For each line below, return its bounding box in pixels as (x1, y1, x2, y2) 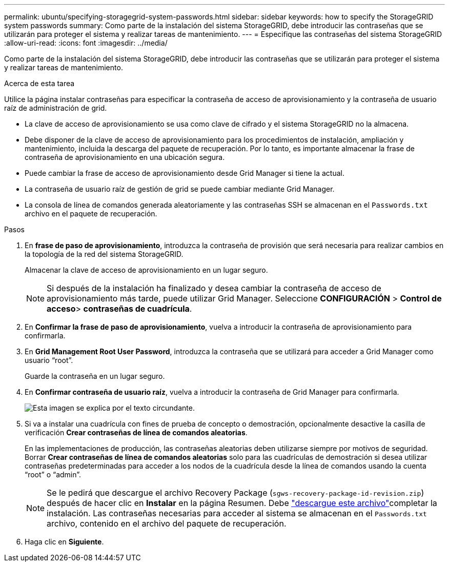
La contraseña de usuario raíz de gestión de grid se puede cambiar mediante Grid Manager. (25, 185, 335, 193)
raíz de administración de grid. (4, 104, 107, 112)
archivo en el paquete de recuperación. (25, 209, 157, 218)
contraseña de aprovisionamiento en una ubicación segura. (25, 153, 225, 161)
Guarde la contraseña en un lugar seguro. (25, 372, 165, 380)
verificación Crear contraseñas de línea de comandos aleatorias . (25, 428, 248, 437)
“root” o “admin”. (25, 470, 81, 479)
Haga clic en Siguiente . (25, 537, 104, 546)
